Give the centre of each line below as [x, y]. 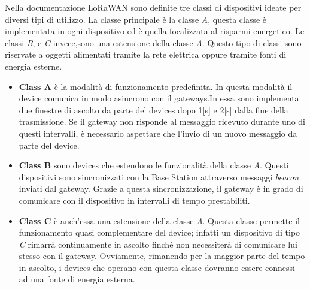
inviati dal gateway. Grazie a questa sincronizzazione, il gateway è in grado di [161, 189]
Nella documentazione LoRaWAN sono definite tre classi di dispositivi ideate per [153, 7]
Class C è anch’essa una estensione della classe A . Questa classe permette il [159, 220]
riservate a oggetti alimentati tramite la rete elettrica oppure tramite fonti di [146, 54]
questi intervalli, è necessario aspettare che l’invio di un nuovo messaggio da [158, 133]
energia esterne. [34, 66]
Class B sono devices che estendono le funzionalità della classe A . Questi [154, 165]
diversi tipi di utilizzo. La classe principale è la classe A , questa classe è [136, 19]
